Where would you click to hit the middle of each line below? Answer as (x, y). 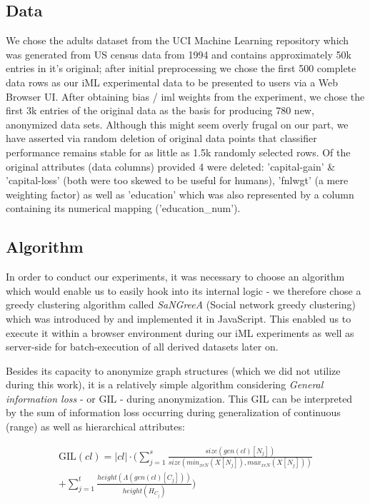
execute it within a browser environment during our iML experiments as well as (180, 332)
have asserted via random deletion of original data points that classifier (161, 138)
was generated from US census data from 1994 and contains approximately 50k (179, 54)
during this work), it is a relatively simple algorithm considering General (165, 384)
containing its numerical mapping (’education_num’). (123, 208)
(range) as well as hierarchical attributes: (95, 427)
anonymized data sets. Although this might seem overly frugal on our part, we (177, 124)
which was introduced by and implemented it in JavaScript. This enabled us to (179, 318)
